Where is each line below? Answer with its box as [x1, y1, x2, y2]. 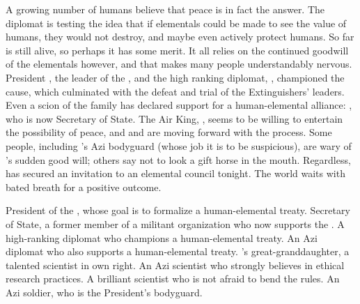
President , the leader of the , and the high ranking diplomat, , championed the [6, 70, 345, 84]
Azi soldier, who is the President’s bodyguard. [6, 284, 203, 299]
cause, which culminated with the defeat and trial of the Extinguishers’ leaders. [6, 84, 345, 98]
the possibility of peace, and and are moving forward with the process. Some [6, 125, 332, 139]
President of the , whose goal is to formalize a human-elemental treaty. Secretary [6, 203, 350, 218]
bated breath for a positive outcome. [6, 179, 162, 194]
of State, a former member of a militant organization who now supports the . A [6, 216, 345, 231]
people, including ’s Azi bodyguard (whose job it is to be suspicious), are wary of [6, 138, 352, 153]
